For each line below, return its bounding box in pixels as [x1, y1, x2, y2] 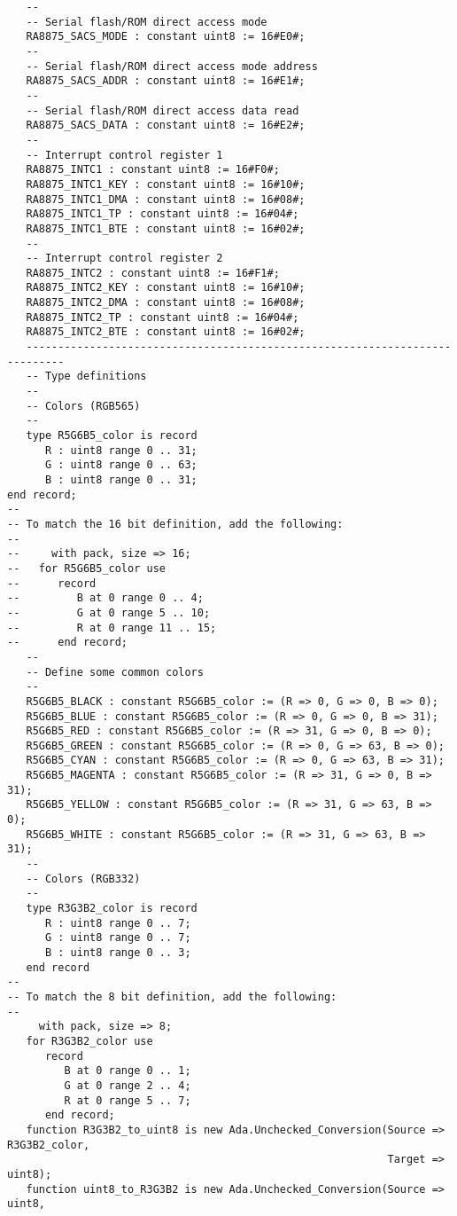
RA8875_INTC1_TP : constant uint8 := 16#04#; [26, 208, 299, 221]
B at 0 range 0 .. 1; [64, 1064, 191, 1078]
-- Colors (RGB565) [26, 399, 141, 412]
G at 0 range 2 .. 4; [64, 1079, 191, 1092]
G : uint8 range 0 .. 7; [44, 931, 191, 945]
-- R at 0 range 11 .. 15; [7, 621, 217, 634]
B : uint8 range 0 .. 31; [44, 474, 198, 486]
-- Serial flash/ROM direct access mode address [26, 59, 318, 73]
